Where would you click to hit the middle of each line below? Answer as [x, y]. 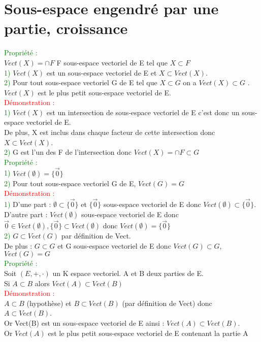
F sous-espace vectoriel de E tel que [112, 62]
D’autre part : [26, 214]
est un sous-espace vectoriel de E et [102, 72]
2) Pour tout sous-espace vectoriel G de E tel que [81, 82]
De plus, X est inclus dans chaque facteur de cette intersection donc [110, 132]
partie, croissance [66, 28]
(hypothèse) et [49, 303]
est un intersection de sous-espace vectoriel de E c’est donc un [143, 112]
